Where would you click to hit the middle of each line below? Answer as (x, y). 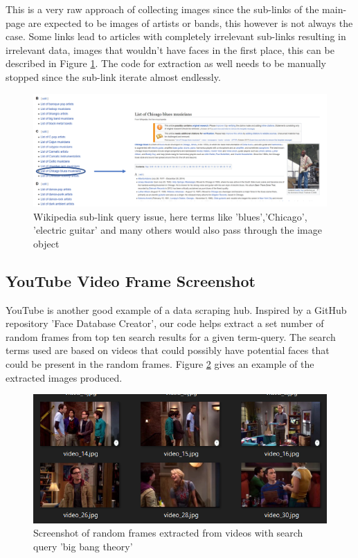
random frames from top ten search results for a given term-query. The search (171, 336)
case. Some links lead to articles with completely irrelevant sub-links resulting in (176, 36)
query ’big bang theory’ (83, 546)
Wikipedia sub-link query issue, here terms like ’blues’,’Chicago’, (170, 216)
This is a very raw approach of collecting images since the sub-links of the (162, 9)
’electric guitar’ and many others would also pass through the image (178, 230)
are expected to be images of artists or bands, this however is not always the (190, 22)
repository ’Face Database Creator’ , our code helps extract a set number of (165, 323)
